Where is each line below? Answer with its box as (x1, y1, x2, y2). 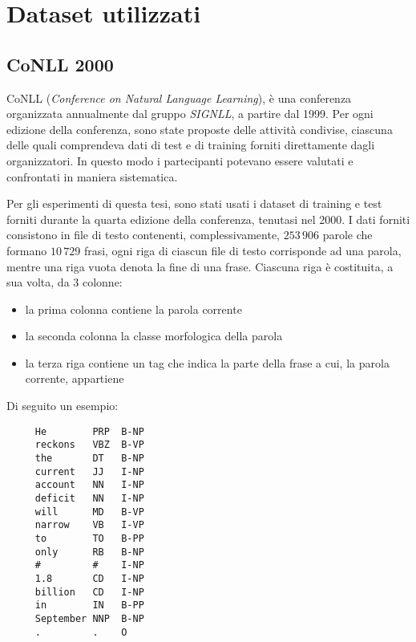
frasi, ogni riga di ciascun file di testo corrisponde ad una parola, (83, 242, 402, 258)
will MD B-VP (34, 506, 144, 518)
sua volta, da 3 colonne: (6, 274, 123, 291)
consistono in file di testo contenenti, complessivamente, (6, 226, 281, 243)
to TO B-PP (34, 532, 144, 544)
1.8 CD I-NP (34, 572, 144, 584)
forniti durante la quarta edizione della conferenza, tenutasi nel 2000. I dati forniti (6, 210, 410, 227)
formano (6, 242, 47, 258)
